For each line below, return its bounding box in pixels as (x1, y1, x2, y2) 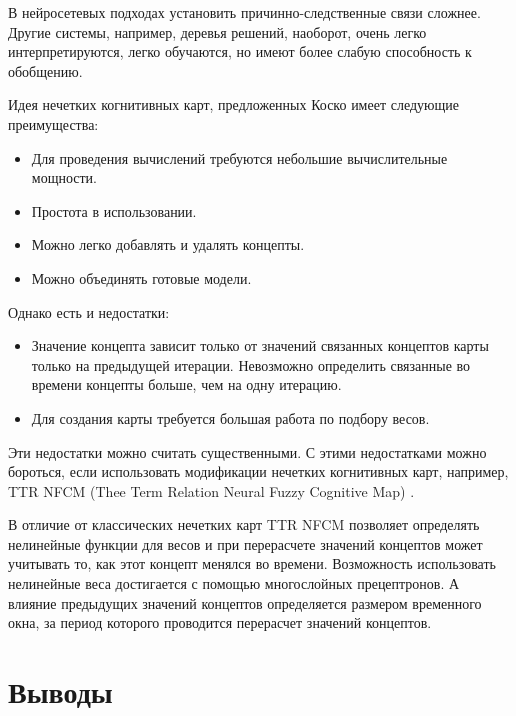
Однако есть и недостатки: (8, 301, 170, 322)
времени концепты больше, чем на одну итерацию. (31, 374, 342, 395)
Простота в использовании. (31, 200, 197, 221)
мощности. (31, 167, 97, 188)
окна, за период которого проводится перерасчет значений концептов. (8, 612, 432, 633)
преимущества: (8, 113, 99, 134)
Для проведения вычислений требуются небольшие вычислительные (31, 147, 448, 168)
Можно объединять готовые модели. (31, 267, 252, 288)
